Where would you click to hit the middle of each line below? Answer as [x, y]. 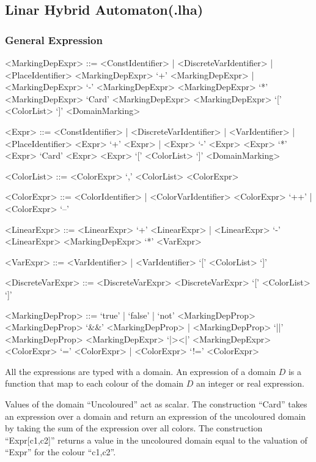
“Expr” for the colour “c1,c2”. [61, 452]
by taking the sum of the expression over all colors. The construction [134, 428]
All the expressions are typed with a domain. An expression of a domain [141, 371]
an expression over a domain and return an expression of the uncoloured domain [156, 416]
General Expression [54, 40]
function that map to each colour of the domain [94, 383]
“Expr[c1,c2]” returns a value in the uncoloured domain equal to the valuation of [156, 440]
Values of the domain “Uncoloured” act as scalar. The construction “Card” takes [156, 404]
